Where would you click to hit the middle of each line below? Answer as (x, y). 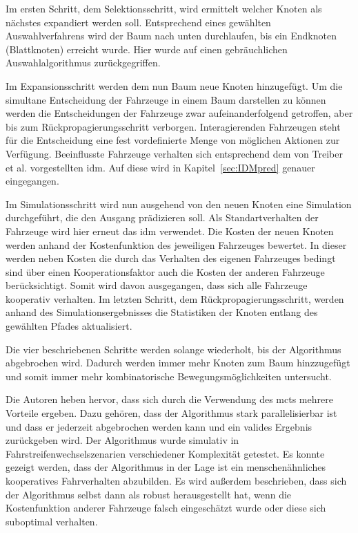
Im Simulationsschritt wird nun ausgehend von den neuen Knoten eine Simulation (179, 204)
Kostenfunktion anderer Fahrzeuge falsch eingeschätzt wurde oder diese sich (166, 508)
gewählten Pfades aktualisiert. (69, 326)
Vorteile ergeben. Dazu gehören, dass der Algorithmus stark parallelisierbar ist (171, 413)
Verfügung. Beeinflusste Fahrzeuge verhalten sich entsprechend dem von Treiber (174, 153)
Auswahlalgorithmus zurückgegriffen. (83, 63)
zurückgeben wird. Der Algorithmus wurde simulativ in (122, 440)
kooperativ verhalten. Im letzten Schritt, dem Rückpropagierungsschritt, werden (175, 298)
